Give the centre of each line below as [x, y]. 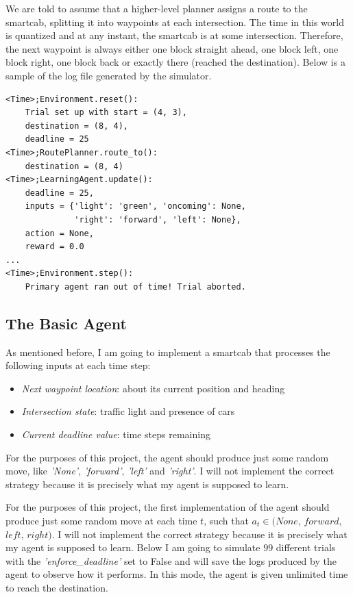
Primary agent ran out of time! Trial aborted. [135, 287]
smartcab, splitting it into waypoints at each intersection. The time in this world [175, 22]
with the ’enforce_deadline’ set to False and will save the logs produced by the [171, 560]
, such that [226, 521]
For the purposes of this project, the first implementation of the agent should [168, 507]
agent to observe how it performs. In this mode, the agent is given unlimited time [177, 574]
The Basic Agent [66, 323]
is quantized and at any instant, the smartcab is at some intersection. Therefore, [174, 35]
